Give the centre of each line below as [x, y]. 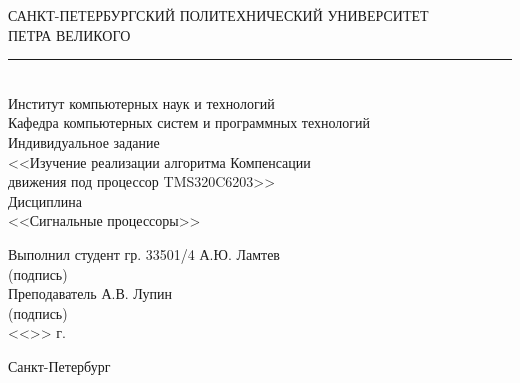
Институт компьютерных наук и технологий [141, 102]
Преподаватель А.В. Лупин [90, 293]
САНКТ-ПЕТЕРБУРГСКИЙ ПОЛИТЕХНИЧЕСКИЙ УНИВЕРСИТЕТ [218, 15]
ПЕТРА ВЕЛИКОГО [69, 34]
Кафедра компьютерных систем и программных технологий [189, 122]
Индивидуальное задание [84, 141]
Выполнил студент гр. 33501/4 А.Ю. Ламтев [144, 253]
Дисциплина [45, 200]
